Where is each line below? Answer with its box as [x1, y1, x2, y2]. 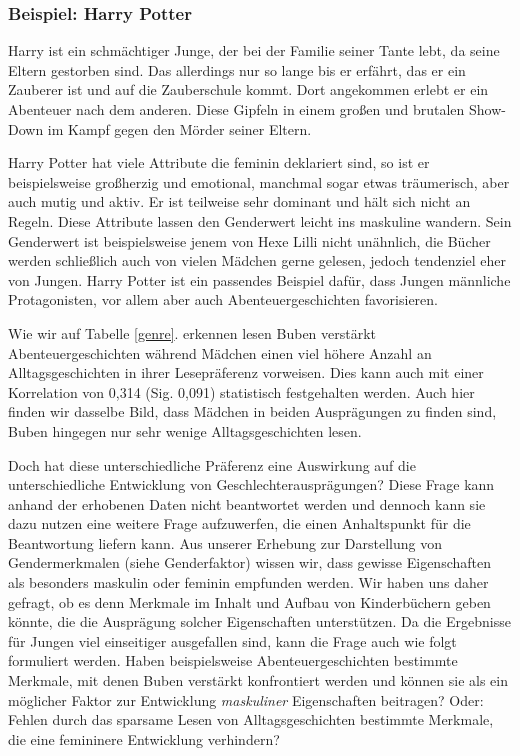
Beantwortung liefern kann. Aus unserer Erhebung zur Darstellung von [8, 532, 442, 553]
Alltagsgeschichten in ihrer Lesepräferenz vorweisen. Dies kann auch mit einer [8, 362, 484, 383]
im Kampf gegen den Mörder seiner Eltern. [47, 118, 312, 139]
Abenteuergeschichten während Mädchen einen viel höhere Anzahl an [8, 342, 432, 363]
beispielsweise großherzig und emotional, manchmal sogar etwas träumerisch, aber [8, 171, 510, 192]
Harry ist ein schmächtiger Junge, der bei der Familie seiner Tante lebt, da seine [8, 40, 500, 61]
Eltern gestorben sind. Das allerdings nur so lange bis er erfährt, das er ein [8, 59, 466, 80]
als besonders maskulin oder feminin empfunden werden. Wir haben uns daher [8, 572, 489, 593]
